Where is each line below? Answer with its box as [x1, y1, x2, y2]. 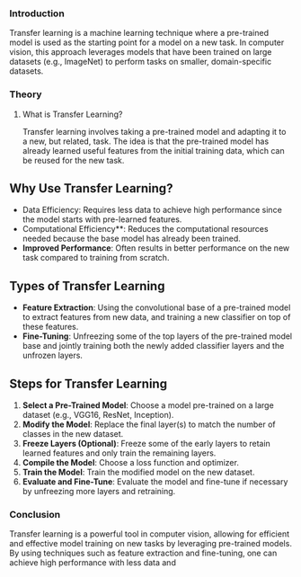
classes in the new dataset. [22, 429, 124, 439]
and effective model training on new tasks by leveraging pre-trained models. [9, 538, 292, 549]
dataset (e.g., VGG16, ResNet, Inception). [22, 410, 174, 421]
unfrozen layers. [22, 350, 84, 361]
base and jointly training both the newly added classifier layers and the [22, 341, 285, 351]
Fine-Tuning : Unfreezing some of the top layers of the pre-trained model [22, 331, 293, 342]
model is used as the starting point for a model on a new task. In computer [9, 37, 285, 48]
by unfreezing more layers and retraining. [22, 486, 176, 497]
